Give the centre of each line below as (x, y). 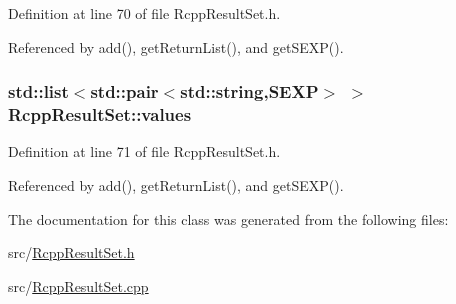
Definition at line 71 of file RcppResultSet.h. (144, 151)
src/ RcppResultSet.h (71, 252)
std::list (38, 91)
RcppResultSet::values (100, 114)
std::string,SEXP (249, 91)
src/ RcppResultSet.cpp (78, 285)
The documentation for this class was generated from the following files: (228, 218)
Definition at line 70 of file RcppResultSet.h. (144, 13)
